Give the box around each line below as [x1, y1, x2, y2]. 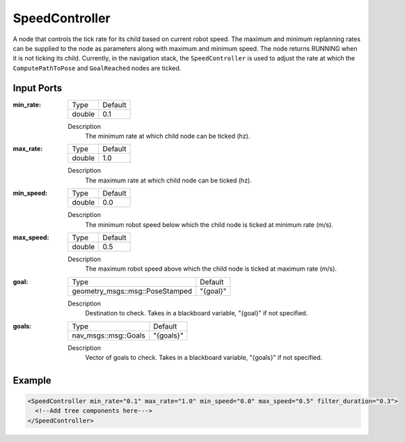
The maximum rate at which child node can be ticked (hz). [85, 176, 252, 184]
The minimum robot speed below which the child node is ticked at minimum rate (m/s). [85, 220, 333, 229]
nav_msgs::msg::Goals [72, 331, 145, 340]
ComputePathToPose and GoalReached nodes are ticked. [13, 63, 182, 72]
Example [13, 374, 51, 386]
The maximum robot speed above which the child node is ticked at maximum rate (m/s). [85, 265, 337, 273]
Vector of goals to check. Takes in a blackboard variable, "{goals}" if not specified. [85, 353, 323, 361]
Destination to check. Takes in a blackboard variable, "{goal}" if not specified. [85, 309, 308, 317]
